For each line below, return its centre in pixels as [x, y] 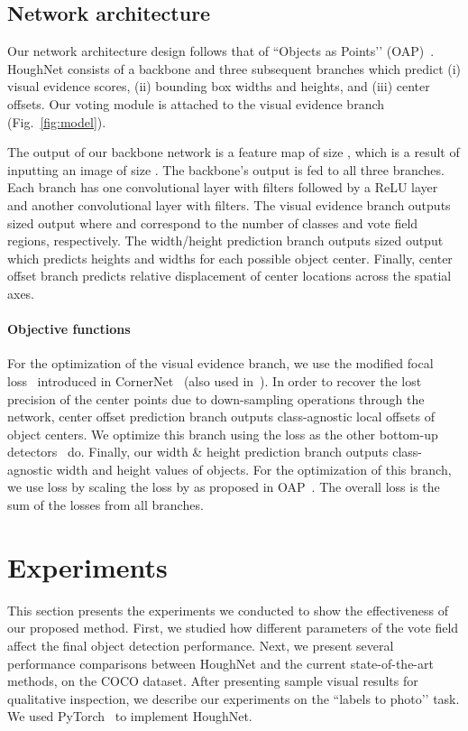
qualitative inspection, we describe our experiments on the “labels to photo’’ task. [234, 698]
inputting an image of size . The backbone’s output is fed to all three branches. [226, 169]
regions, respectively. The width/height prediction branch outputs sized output [225, 241]
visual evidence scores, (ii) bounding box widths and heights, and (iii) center [219, 86]
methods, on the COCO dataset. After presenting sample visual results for [213, 681]
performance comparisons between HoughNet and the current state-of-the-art [220, 663]
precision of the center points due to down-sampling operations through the [216, 398]
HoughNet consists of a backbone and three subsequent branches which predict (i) [234, 68]
